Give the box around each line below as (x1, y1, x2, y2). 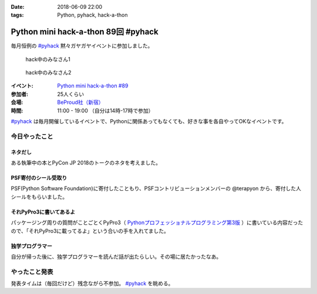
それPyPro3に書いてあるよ (11, 208, 76, 215)
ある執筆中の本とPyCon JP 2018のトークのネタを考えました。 (11, 159, 161, 166)
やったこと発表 (11, 268, 53, 276)
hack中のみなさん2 (25, 69, 72, 76)
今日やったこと (11, 132, 53, 140)
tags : (11, 12, 24, 19)
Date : (11, 4, 25, 10)
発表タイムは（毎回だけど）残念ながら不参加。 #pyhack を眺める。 (11, 280, 174, 287)
